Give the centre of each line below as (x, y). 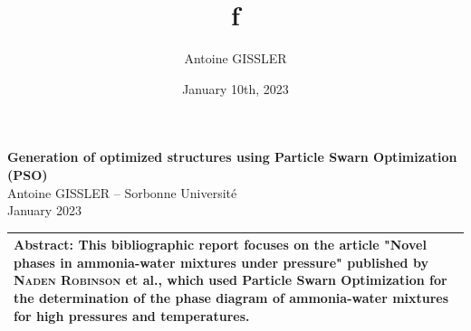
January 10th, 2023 (235, 88)
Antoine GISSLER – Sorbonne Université (122, 192)
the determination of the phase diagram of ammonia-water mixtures (231, 297)
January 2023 (44, 210)
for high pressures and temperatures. (132, 315)
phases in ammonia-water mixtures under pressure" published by (221, 262)
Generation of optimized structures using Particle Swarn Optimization (232, 157)
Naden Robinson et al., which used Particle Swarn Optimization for (231, 280)
